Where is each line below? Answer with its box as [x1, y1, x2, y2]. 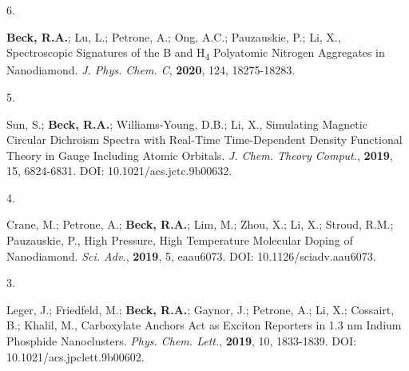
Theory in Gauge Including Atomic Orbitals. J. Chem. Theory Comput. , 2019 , [6, 146, 393, 163]
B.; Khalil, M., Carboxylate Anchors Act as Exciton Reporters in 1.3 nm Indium [6, 317, 402, 333]
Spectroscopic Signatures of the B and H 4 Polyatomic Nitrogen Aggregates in [6, 44, 385, 62]
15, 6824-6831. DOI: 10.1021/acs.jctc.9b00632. [6, 162, 232, 179]
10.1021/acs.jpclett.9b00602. [6, 348, 145, 365]
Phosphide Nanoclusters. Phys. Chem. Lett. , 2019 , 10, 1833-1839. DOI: [6, 333, 356, 349]
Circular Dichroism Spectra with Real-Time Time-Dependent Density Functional [6, 131, 403, 148]
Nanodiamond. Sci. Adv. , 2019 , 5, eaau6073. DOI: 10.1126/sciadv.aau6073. [6, 247, 376, 264]
